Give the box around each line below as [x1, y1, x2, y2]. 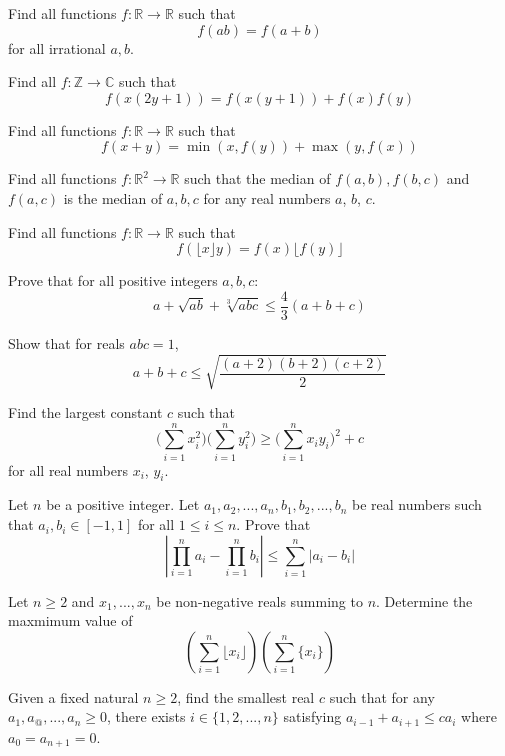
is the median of [63, 187, 163, 208]
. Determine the [376, 590, 473, 611]
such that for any [329, 686, 435, 707]
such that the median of [184, 168, 331, 189]
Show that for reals [8, 332, 125, 353]
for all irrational [8, 37, 106, 58]
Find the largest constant [8, 401, 163, 422]
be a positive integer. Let [46, 494, 200, 515]
